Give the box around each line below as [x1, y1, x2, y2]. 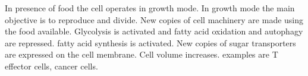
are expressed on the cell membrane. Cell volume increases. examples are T [5, 48, 278, 61]
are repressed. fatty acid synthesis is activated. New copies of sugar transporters [5, 36, 296, 49]
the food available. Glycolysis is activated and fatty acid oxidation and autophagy [5, 25, 303, 37]
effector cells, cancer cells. [5, 59, 98, 72]
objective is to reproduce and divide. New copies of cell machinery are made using [5, 13, 304, 26]
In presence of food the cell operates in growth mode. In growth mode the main [5, 2, 295, 14]
